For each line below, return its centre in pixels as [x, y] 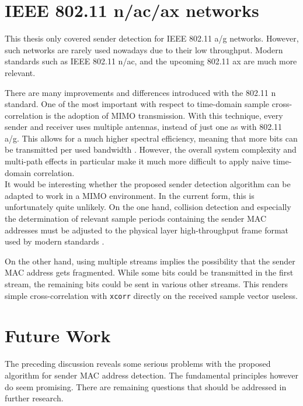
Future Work [58, 336]
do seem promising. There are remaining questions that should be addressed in [146, 386]
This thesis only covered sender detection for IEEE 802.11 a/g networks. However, [152, 38]
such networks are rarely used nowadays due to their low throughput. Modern [144, 49]
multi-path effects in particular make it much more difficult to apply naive [137, 161]
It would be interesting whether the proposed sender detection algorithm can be [148, 184]
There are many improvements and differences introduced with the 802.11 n [140, 92]
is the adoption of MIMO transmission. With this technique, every [164, 115]
